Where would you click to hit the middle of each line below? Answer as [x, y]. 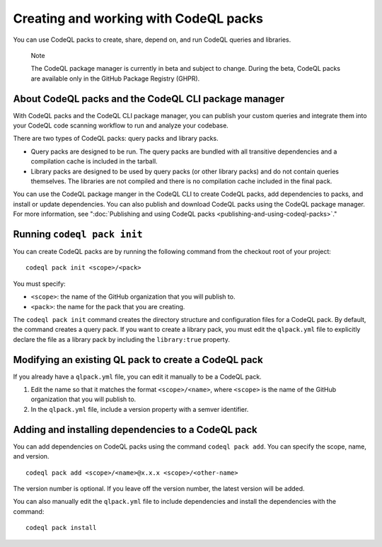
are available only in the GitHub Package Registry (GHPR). [115, 79]
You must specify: [40, 284]
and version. [31, 456]
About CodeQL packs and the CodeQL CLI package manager [149, 99]
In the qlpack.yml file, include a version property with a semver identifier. [140, 409]
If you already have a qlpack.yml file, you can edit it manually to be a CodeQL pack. [137, 376]
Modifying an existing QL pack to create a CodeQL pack [138, 360]
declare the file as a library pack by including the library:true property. [121, 339]
